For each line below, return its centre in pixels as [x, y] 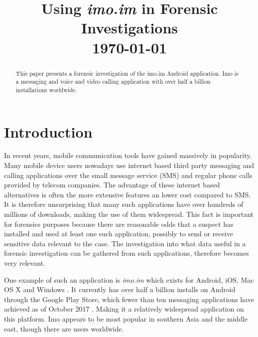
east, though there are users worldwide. [64, 328]
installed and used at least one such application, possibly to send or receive [119, 234]
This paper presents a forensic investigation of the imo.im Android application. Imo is [127, 73]
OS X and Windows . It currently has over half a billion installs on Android [120, 289]
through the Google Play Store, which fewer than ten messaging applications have [129, 299]
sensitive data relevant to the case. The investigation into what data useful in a [125, 243]
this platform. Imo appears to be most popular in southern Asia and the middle [126, 318]
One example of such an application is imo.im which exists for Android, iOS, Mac [129, 279]
